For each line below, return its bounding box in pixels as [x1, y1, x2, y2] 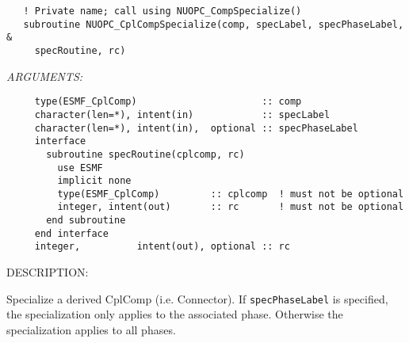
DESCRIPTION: [6, 264, 89, 280]
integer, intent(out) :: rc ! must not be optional [57, 201, 404, 213]
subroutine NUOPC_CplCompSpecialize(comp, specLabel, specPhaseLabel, [23, 18, 404, 30]
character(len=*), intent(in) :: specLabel [34, 109, 331, 120]
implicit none [57, 175, 132, 187]
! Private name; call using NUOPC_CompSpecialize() [23, 6, 302, 17]
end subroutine [46, 215, 126, 227]
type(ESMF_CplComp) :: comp [34, 96, 302, 108]
